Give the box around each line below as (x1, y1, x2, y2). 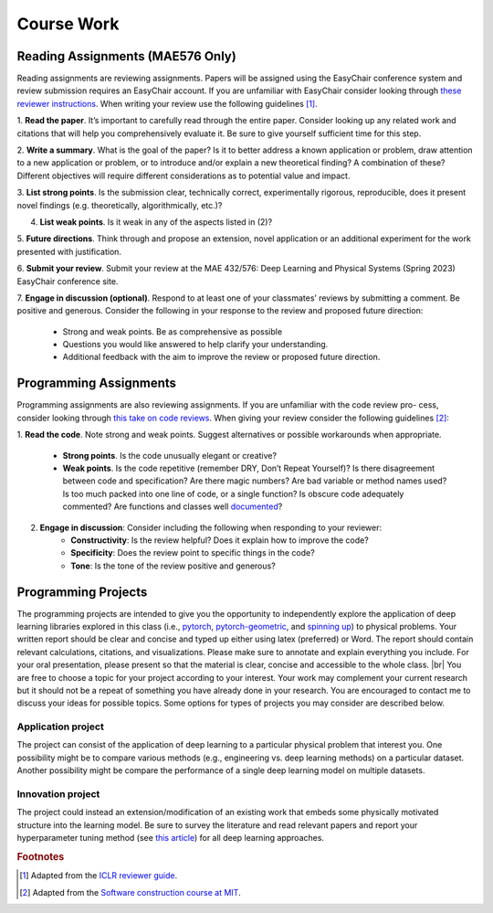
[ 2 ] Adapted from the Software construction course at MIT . (19, 886, 241, 897)
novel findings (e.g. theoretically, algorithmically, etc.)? (16, 199, 223, 210)
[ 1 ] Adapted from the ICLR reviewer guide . (19, 870, 178, 881)
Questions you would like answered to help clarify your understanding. (62, 339, 329, 350)
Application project (16, 720, 104, 733)
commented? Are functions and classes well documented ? (62, 501, 283, 512)
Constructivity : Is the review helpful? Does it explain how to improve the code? (70, 535, 369, 546)
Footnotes (16, 850, 65, 863)
